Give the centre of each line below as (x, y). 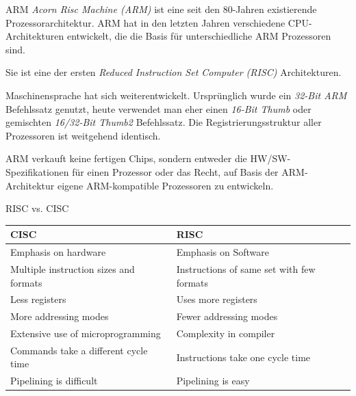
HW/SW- (270, 158)
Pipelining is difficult (54, 381)
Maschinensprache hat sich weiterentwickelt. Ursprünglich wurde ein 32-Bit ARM (176, 95)
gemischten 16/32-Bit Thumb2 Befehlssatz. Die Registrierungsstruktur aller (164, 122)
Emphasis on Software (222, 252)
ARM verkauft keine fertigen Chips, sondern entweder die (126, 158)
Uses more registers (217, 299)
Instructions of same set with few (246, 268)
